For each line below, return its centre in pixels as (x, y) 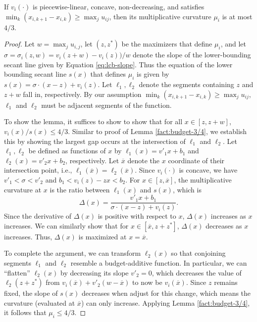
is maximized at (103, 236)
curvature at (23, 189)
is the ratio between (80, 189)
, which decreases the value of (197, 272)
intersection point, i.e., (38, 170)
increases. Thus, (28, 236)
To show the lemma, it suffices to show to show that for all (93, 121)
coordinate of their (196, 160)
